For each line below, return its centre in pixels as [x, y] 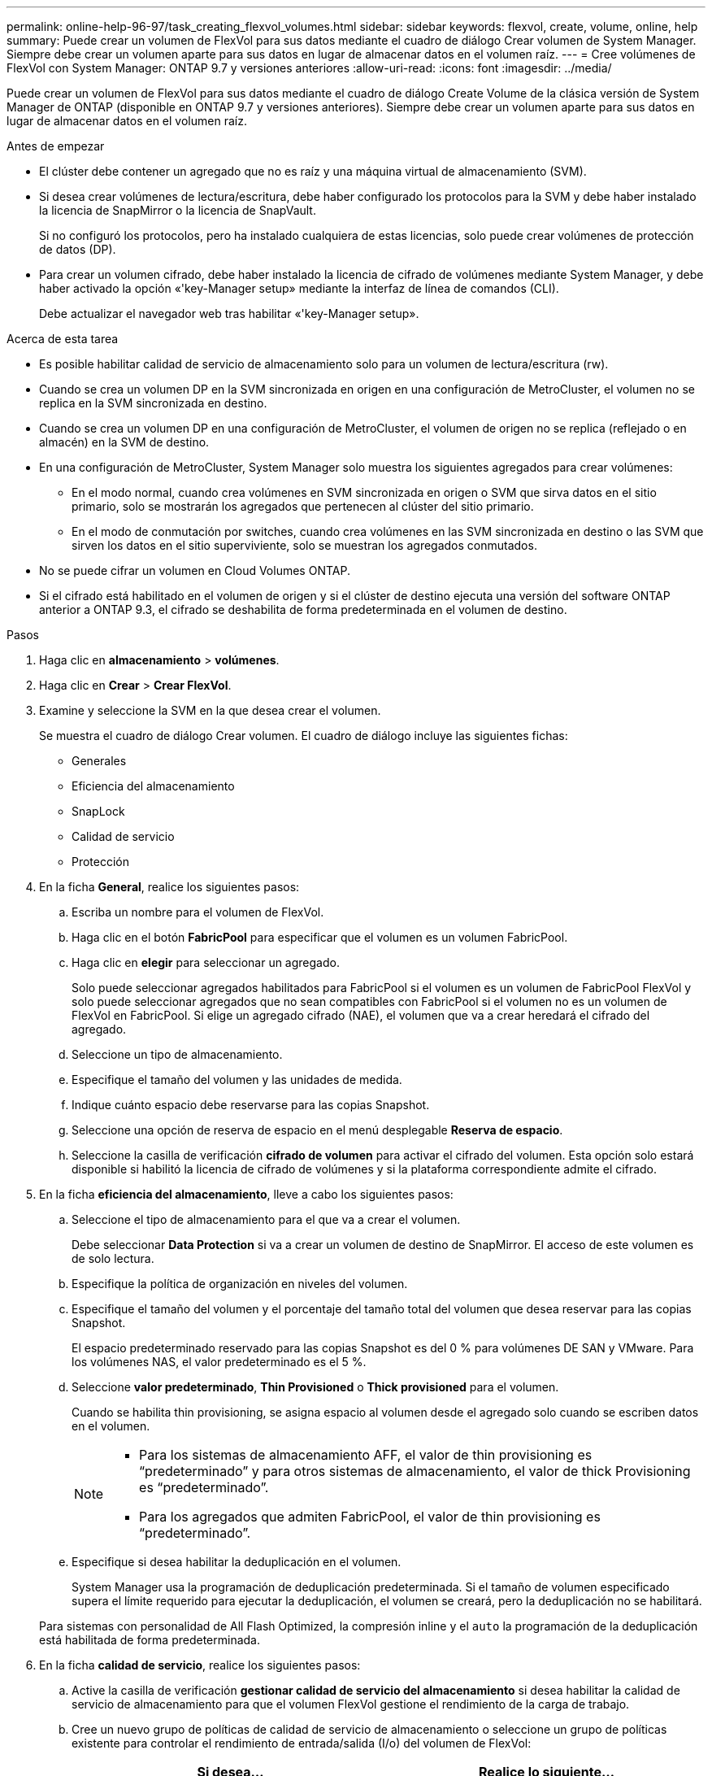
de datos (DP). [78, 249]
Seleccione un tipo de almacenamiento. [177, 1054]
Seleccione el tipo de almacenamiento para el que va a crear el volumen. [266, 1219]
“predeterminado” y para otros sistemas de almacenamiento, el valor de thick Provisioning [415, 1471]
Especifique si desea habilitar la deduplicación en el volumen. [237, 1562]
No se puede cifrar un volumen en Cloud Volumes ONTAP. [195, 570]
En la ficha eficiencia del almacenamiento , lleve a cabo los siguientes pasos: [246, 1194]
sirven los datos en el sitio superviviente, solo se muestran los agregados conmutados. [304, 545]
